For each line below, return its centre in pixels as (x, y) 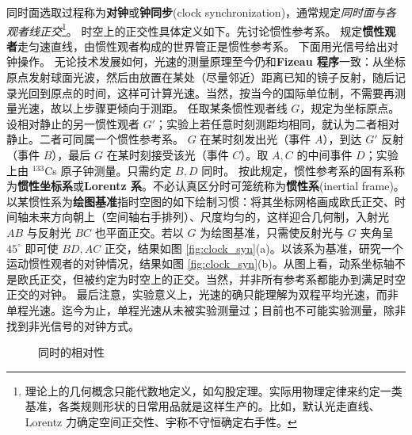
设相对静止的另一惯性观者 (73, 123)
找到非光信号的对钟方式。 (73, 325)
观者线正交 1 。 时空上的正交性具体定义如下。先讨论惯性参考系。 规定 (185, 29)
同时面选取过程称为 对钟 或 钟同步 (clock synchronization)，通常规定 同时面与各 (202, 12)
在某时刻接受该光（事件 (168, 155)
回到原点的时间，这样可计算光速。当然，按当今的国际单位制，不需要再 (211, 92)
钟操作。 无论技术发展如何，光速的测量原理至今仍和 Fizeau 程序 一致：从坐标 (206, 61)
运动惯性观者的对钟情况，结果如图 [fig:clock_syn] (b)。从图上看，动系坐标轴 (200, 263)
